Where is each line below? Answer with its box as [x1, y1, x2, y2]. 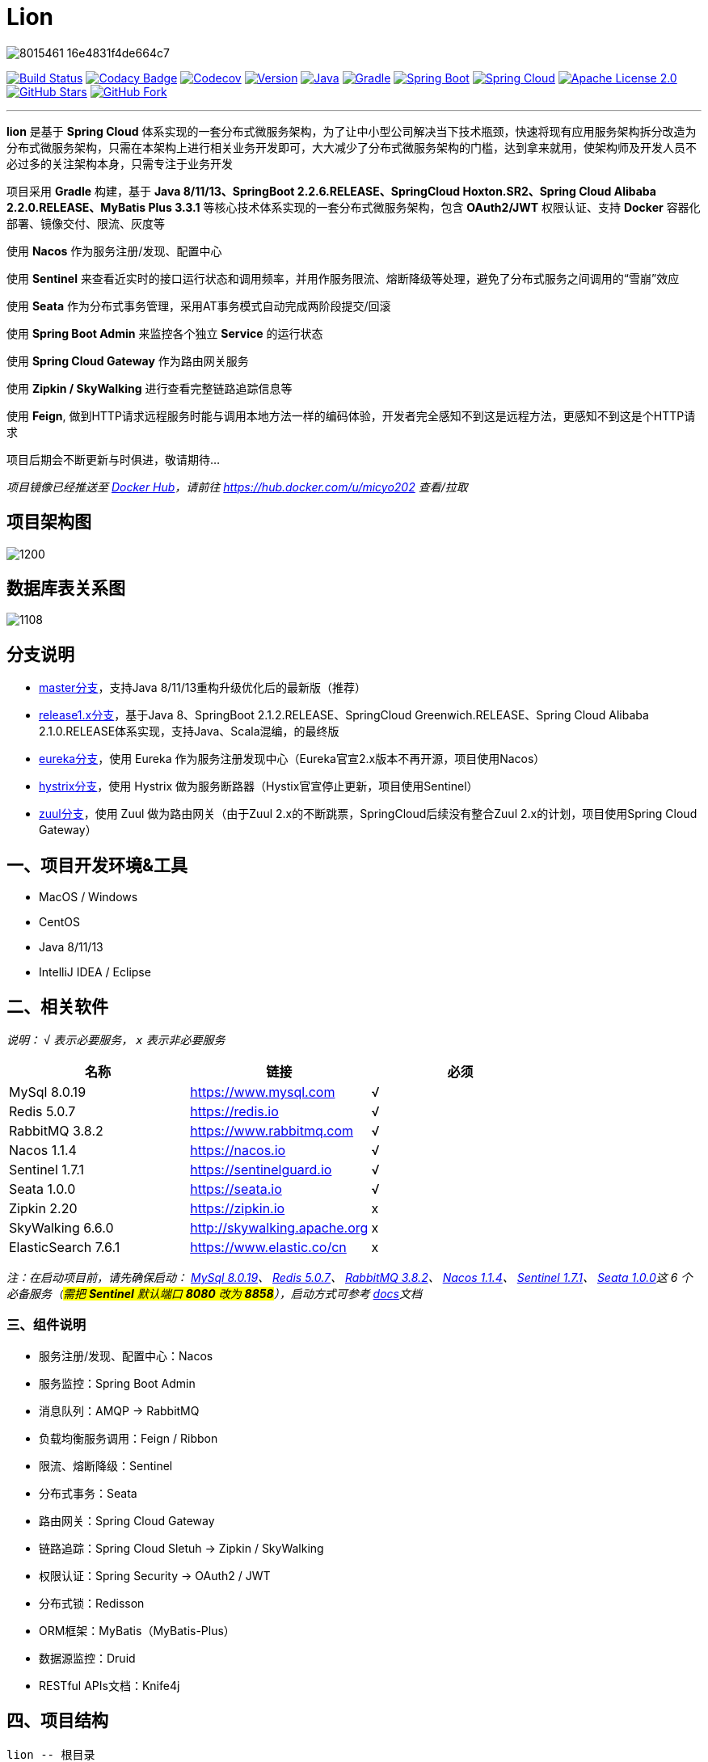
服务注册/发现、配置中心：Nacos [39, 1348, 213, 1363]
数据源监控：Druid [39, 1650, 136, 1665]
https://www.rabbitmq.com [190, 1122, 354, 1139]
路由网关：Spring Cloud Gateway [39, 1513, 215, 1528]
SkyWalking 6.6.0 [9, 1219, 114, 1236]
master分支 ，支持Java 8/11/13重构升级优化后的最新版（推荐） [39, 681, 367, 695]
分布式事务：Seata [39, 1486, 137, 1500]
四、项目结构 [6, 1710, 108, 1731]
